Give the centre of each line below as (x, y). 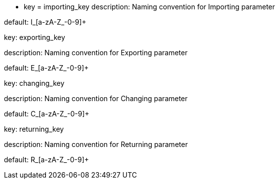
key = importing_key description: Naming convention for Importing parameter (149, 7)
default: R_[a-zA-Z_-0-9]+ (47, 160)
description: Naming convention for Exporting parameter (96, 53)
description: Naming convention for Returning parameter (96, 144)
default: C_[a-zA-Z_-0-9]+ (47, 114)
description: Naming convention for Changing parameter (96, 98)
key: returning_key (34, 129)
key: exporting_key (35, 37)
